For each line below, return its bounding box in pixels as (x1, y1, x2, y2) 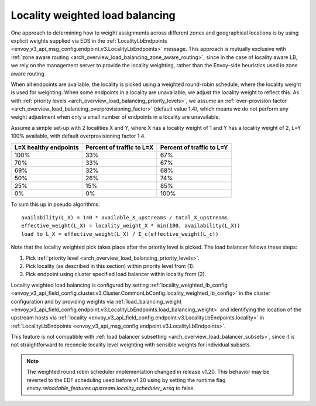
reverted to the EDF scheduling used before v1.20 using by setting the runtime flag (26, 376, 226, 383)
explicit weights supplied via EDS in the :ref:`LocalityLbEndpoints (11, 37, 167, 44)
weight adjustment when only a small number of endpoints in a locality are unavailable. (11, 113, 221, 121)
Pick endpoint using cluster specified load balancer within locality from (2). (25, 271, 207, 278)
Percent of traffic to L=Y (160, 143, 228, 152)
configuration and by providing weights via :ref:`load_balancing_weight (11, 298, 181, 305)
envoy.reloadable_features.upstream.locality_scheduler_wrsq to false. (26, 385, 195, 392)
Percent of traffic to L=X (85, 143, 154, 152)
